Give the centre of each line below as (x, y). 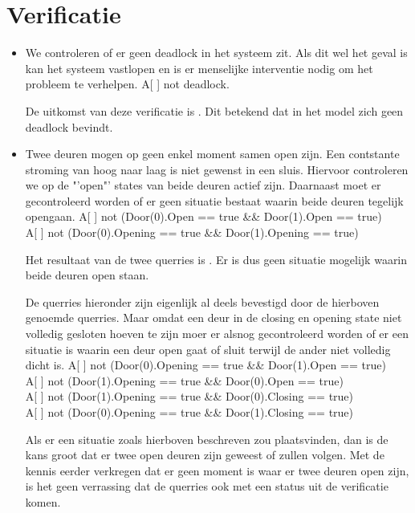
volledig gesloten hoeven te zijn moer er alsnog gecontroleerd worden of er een (217, 334)
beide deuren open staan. (87, 275)
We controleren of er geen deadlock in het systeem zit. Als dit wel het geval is (216, 53)
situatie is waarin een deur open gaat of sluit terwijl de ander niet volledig (208, 349)
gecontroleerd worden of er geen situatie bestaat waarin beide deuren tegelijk (214, 200)
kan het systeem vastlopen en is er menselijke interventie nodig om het (199, 68)
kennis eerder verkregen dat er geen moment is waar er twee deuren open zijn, (217, 470)
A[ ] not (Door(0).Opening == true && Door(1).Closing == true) (189, 412)
